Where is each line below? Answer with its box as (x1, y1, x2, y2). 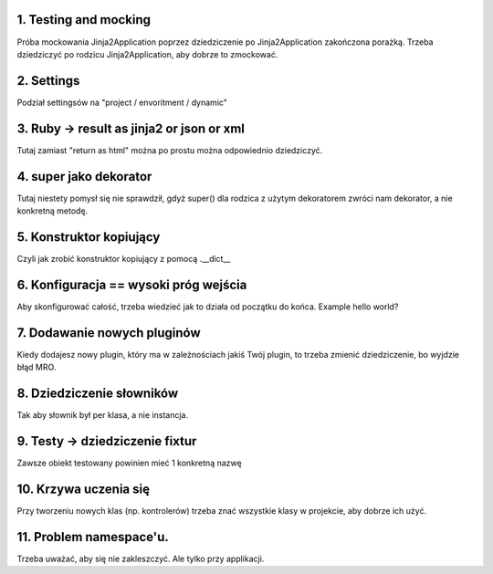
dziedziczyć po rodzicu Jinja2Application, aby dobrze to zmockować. (16, 48, 278, 59)
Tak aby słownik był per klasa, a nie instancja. (16, 410, 189, 421)
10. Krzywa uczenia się (16, 481, 151, 496)
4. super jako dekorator (16, 169, 152, 184)
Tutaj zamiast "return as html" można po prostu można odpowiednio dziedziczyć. (16, 144, 323, 155)
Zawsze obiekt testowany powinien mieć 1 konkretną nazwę (16, 457, 242, 468)
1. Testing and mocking (16, 12, 151, 27)
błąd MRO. (16, 361, 57, 373)
